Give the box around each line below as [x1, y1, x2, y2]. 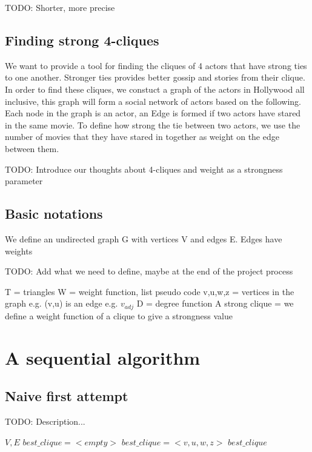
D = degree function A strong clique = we [136, 297, 294, 310]
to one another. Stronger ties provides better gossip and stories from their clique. [5, 71, 305, 84]
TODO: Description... [5, 414, 85, 427]
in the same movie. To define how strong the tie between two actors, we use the [5, 118, 300, 131]
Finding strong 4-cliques [5, 30, 159, 49]
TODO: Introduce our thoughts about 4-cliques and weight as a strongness [5, 162, 283, 175]
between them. [5, 142, 59, 155]
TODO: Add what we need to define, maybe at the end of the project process [5, 265, 293, 278]
